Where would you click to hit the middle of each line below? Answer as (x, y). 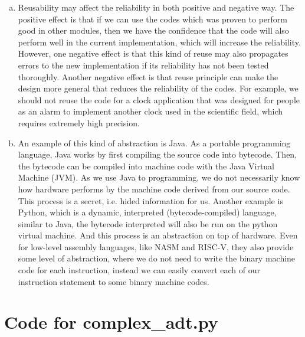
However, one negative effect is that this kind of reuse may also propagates (153, 53)
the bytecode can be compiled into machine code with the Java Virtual (146, 166)
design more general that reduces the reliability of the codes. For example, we (158, 88)
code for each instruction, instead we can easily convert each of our (139, 270)
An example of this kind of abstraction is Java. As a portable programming (154, 143)
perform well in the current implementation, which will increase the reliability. (159, 42)
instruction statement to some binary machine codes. (114, 281)
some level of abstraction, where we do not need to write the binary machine (157, 258)
